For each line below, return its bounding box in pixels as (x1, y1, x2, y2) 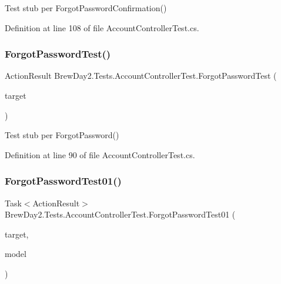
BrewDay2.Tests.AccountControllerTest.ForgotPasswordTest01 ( (5, 208, 236, 220)
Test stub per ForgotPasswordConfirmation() (5, 2, 167, 14)
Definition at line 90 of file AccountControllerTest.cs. (5, 148, 195, 161)
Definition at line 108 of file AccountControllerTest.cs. (5, 21, 199, 34)
